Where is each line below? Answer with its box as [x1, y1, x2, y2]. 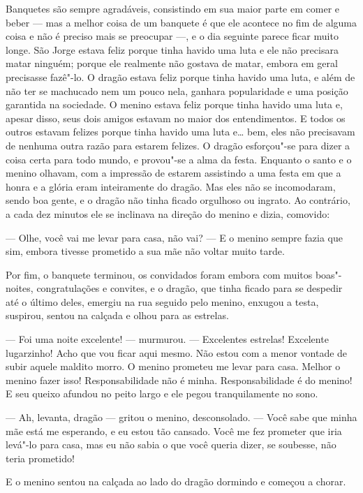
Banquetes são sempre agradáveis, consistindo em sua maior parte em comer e [6, 1, 340, 15]
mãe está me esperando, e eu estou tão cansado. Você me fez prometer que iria [6, 423, 342, 438]
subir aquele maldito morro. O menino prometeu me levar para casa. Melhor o [6, 359, 341, 374]
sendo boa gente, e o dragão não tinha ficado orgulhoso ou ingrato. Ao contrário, [6, 193, 350, 207]
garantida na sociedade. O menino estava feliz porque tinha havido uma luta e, [6, 97, 343, 112]
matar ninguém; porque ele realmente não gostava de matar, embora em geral [6, 56, 338, 71]
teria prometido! [6, 450, 75, 465]
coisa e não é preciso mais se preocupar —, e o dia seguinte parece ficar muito [6, 29, 339, 43]
